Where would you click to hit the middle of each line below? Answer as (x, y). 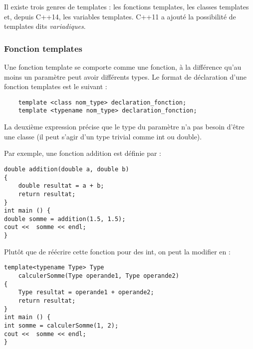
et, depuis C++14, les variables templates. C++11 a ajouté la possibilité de (120, 16)
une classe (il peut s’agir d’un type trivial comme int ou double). (103, 136)
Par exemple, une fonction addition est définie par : (83, 153)
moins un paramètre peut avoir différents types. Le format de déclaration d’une (125, 76)
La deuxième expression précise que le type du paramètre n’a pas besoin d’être (124, 127)
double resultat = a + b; (61, 186)
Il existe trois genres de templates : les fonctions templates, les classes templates (126, 6)
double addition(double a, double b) (67, 169)
